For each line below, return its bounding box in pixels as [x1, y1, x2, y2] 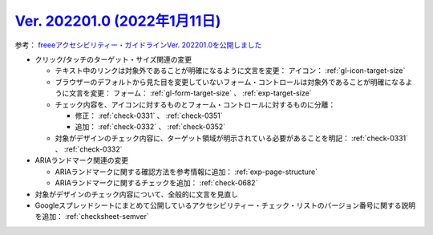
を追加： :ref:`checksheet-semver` [34, 212, 149, 221]
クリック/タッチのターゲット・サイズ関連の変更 [34, 55, 192, 64]
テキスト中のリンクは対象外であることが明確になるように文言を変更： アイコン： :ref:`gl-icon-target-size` [55, 66, 406, 75]
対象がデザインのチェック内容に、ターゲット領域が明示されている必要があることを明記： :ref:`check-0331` [55, 133, 409, 143]
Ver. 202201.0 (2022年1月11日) [14, 12, 221, 30]
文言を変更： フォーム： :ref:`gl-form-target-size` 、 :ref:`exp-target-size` [68, 88, 312, 98]
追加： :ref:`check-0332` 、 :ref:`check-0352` [75, 122, 226, 132]
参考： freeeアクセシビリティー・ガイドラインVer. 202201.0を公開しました [14, 40, 262, 50]
